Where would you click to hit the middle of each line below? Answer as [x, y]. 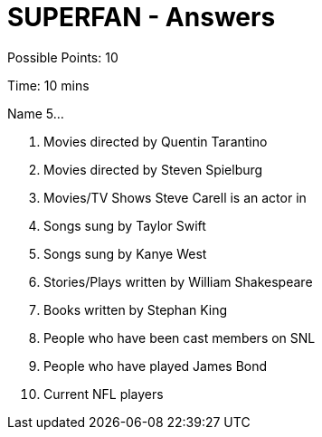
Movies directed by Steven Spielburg [153, 169]
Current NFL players [104, 394]
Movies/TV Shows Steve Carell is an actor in [175, 197]
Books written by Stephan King [136, 309]
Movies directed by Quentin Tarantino [156, 141]
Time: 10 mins [48, 85]
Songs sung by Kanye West [125, 253]
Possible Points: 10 [63, 57]
